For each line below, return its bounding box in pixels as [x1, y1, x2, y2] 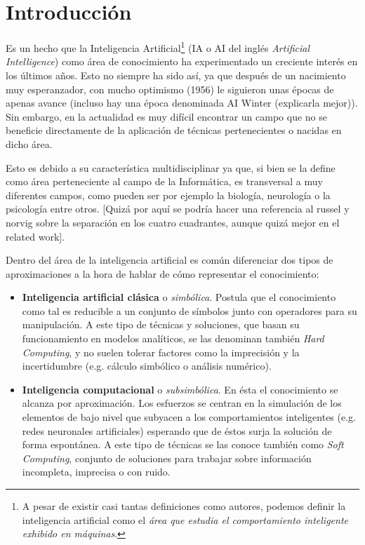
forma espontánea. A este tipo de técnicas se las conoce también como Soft [22, 437, 344, 452]
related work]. [6, 229, 65, 243]
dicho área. [6, 136, 53, 151]
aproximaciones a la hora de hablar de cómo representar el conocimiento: [6, 266, 319, 281]
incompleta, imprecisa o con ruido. [22, 464, 171, 479]
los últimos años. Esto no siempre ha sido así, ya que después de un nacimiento [6, 67, 346, 82]
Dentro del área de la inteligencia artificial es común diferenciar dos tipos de [6, 253, 333, 267]
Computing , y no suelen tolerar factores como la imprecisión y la [22, 344, 300, 359]
